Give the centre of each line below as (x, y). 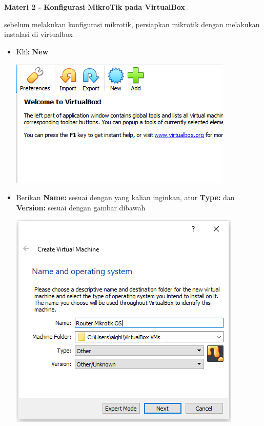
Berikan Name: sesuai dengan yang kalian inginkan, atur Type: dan (125, 197)
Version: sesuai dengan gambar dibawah (81, 207)
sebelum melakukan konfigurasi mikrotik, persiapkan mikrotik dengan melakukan (132, 24)
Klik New (32, 51)
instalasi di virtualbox (39, 34)
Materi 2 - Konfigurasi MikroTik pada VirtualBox (95, 7)
